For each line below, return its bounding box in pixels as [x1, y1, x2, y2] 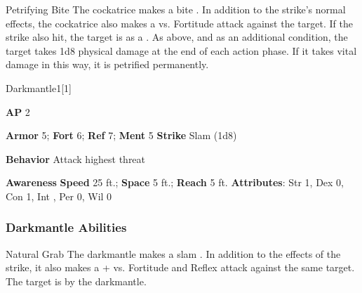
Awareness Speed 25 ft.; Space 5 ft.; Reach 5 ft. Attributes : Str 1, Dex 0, [6, 175, 344, 190]
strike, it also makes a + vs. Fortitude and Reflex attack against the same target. [6, 260, 355, 275]
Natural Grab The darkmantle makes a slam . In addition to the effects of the [6, 246, 341, 261]
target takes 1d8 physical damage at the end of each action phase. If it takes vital [6, 43, 357, 58]
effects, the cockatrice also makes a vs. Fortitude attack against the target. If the [6, 15, 353, 30]
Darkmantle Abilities [6, 219, 127, 236]
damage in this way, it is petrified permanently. [6, 57, 209, 72]
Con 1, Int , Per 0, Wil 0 [6, 188, 112, 203]
